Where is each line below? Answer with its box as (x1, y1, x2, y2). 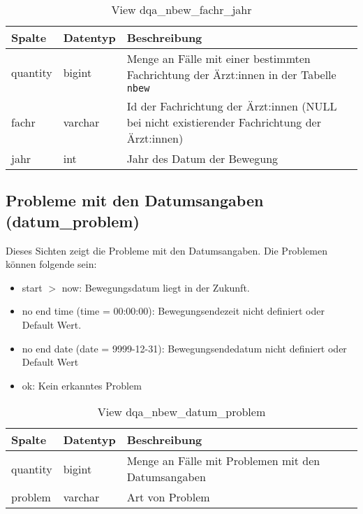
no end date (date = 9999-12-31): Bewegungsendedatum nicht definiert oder (22, 341, 347, 355)
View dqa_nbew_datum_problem (97, 404, 266, 420)
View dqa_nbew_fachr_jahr (111, 1, 252, 17)
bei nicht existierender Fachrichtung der (126, 114, 321, 130)
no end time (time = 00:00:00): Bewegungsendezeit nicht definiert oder (22, 304, 325, 318)
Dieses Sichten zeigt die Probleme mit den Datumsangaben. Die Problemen (6, 243, 327, 257)
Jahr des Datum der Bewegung (126, 150, 279, 166)
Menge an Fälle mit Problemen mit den (126, 452, 320, 469)
